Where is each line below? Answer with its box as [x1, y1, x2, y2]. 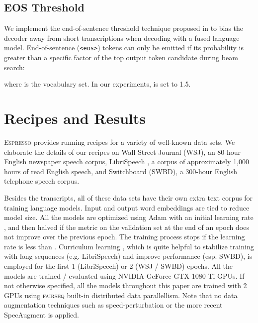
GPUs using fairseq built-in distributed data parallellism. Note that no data [4, 290, 238, 300]
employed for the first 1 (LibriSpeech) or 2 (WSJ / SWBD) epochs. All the [4, 261, 233, 271]
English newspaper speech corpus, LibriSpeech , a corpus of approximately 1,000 [4, 156, 249, 167]
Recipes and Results [4, 108, 146, 128]
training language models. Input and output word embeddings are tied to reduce [4, 202, 250, 213]
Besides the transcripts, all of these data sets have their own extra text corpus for [4, 192, 253, 203]
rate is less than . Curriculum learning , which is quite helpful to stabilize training [4, 241, 254, 251]
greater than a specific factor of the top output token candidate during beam [4, 52, 238, 63]
